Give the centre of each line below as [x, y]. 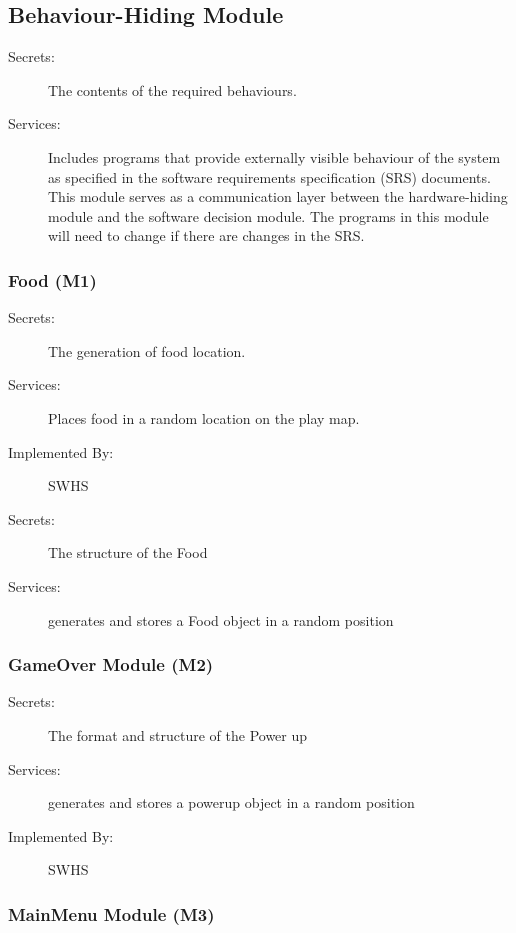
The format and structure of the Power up [178, 734]
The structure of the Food [128, 552]
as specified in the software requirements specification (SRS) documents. [269, 176]
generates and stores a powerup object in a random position [231, 802]
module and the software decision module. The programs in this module [268, 215]
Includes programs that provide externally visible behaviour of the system [274, 156]
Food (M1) [52, 279]
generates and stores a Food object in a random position [221, 619]
